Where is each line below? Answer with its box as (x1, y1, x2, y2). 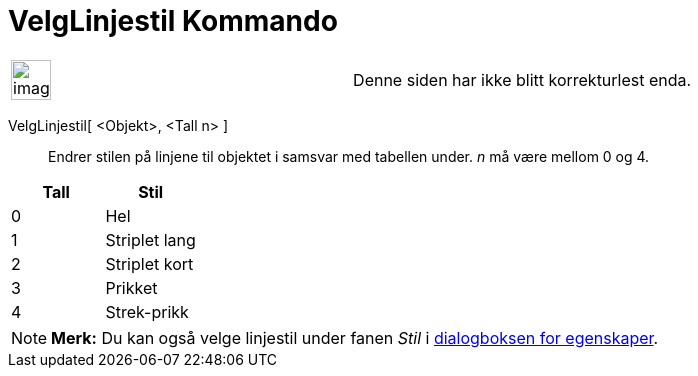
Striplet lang (105, 229, 196, 250)
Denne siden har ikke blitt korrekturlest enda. (353, 69, 692, 90)
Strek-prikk (105, 301, 189, 322)
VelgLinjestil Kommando (8, 4, 338, 38)
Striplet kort (105, 253, 194, 274)
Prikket (105, 277, 158, 298)
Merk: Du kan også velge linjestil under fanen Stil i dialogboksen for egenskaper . (51, 327, 659, 348)
